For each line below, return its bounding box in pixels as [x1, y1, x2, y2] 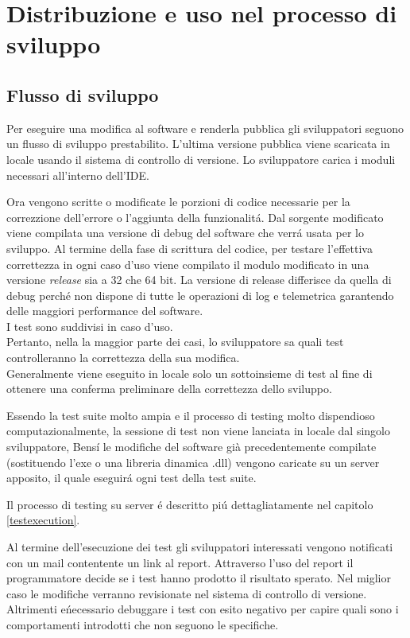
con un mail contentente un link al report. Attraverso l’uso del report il [6, 554, 354, 570]
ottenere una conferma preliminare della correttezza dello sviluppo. [6, 380, 332, 397]
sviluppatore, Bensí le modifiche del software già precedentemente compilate [6, 438, 377, 455]
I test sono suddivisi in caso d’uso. [6, 317, 173, 334]
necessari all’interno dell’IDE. [6, 166, 149, 183]
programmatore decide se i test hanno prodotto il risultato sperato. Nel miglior [6, 570, 391, 586]
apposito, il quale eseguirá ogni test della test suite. [6, 469, 257, 486]
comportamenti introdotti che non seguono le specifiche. [6, 616, 279, 632]
